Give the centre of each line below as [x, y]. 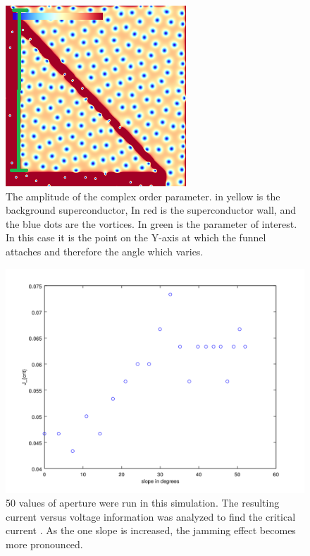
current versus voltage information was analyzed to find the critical [151, 516]
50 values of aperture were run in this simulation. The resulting [143, 503]
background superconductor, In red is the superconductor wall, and [151, 210]
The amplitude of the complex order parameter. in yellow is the [143, 196]
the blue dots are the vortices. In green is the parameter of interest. [151, 223]
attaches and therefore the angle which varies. [105, 251]
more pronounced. [44, 544]
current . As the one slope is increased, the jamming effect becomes [151, 530]
